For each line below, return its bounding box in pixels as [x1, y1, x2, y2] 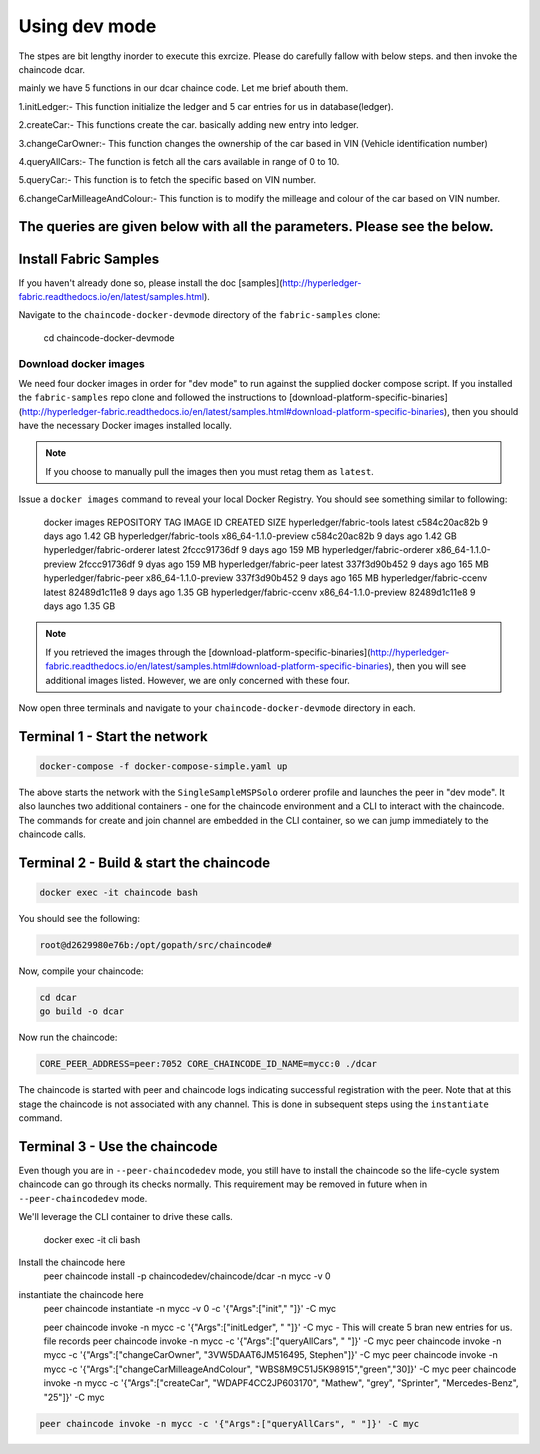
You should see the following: [18, 913, 140, 925]
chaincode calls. [18, 828, 87, 840]
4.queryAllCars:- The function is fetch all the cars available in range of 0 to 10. [18, 155, 340, 167]
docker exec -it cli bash [43, 1233, 141, 1245]
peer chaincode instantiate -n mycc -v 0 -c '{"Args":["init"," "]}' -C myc [43, 1303, 337, 1315]
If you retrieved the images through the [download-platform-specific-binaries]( [45, 646, 371, 658]
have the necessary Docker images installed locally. [18, 420, 232, 432]
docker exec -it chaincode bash [39, 887, 199, 899]
